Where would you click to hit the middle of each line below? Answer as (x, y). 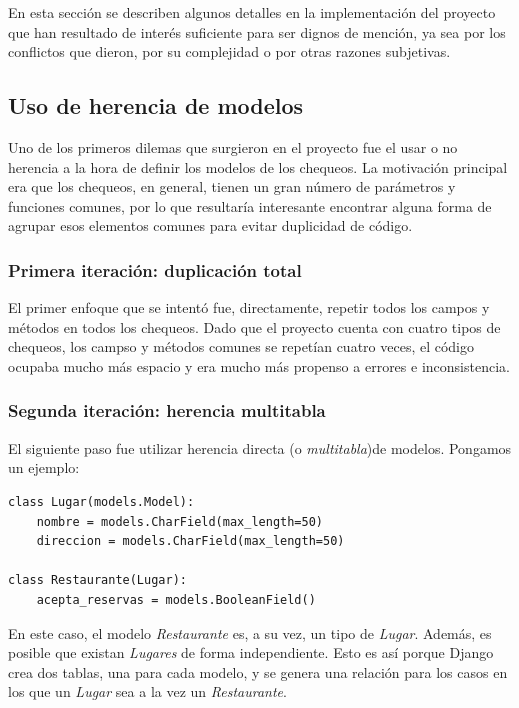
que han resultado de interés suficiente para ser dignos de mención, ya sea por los (257, 31)
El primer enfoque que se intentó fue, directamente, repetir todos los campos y (249, 307)
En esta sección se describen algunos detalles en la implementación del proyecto (252, 12)
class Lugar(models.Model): (101, 501)
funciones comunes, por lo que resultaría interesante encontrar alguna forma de (250, 205)
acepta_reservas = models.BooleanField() (176, 599)
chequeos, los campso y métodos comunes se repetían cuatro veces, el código (241, 346)
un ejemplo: (44, 467)
